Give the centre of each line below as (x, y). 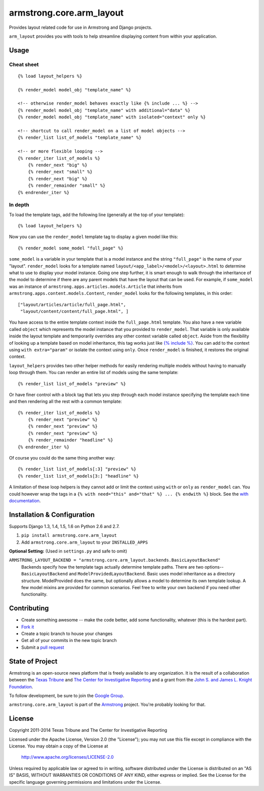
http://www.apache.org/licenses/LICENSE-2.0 (67, 757)
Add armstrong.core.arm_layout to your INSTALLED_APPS (85, 542)
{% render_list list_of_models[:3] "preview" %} (77, 469)
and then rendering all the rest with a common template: (66, 401)
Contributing (29, 608)
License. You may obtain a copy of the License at (59, 746)
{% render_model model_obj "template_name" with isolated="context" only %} (112, 117)
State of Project (33, 661)
